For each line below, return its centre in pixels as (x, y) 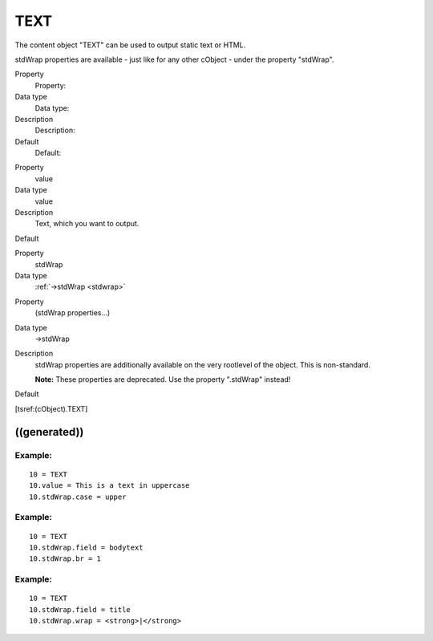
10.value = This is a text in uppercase (109, 486)
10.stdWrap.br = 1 (65, 559)
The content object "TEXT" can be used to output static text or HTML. (130, 45)
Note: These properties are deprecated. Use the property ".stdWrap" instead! (163, 379)
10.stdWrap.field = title (80, 609)
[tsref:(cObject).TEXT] (51, 408)
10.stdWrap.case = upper (78, 497)
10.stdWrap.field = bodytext (86, 547)
